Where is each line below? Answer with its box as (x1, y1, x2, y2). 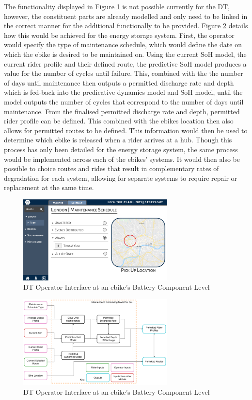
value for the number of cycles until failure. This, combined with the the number (4, 68, 243, 78)
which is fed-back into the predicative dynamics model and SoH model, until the (4, 87, 243, 97)
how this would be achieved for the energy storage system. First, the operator (4, 30, 235, 40)
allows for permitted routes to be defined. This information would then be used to (4, 125, 248, 135)
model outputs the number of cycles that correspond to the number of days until (4, 96, 244, 106)
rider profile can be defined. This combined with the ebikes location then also (4, 116, 234, 126)
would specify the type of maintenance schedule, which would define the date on (4, 39, 242, 50)
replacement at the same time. (4, 182, 94, 192)
